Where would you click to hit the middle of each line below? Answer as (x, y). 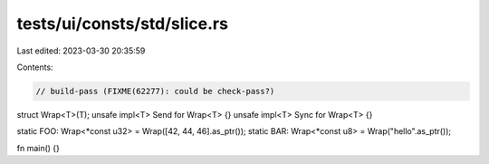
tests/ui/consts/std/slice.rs (122, 24)
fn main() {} (38, 148)
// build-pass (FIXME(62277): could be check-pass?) (155, 91)
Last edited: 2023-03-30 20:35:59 (81, 51)
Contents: (35, 67)
